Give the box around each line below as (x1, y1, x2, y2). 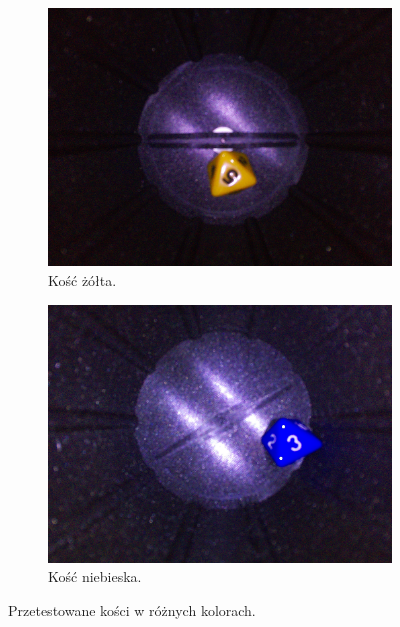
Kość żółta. (48, 269, 117, 290)
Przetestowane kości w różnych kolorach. (8, 600, 256, 621)
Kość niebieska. (48, 566, 142, 587)
